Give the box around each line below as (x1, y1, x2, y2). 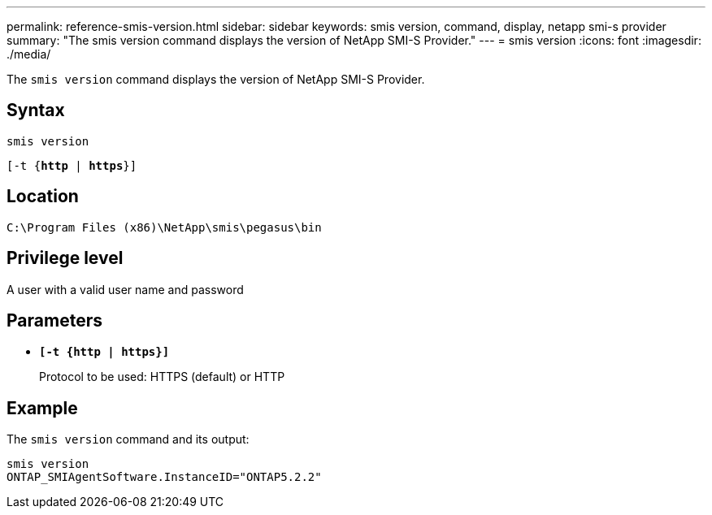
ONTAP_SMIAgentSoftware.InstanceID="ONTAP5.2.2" (7, 470, 322, 484)
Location (7, 186, 79, 207)
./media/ (7, 47, 51, 61)
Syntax (7, 100, 65, 121)
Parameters (7, 309, 102, 331)
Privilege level (7, 248, 124, 269)
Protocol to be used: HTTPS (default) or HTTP (39, 370, 285, 384)
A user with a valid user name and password (7, 282, 244, 296)
